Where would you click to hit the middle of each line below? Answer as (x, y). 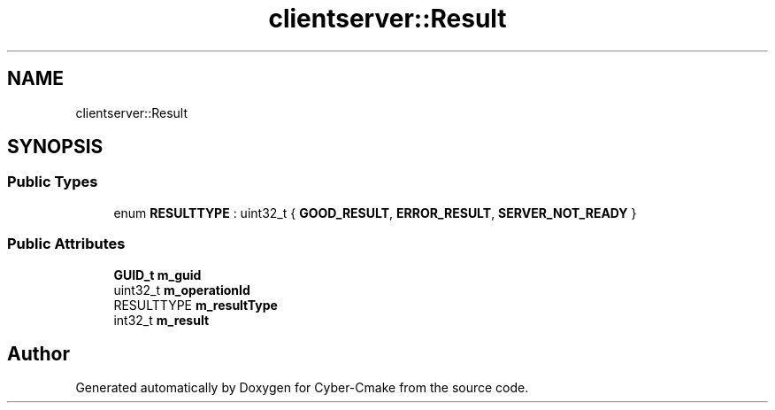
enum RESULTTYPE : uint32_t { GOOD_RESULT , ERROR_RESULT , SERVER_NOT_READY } (375, 213)
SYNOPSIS (55, 147)
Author (38, 353)
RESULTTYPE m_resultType (196, 305)
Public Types (53, 182)
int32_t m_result (161, 320)
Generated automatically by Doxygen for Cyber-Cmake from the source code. (302, 388)
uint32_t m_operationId (182, 290)
